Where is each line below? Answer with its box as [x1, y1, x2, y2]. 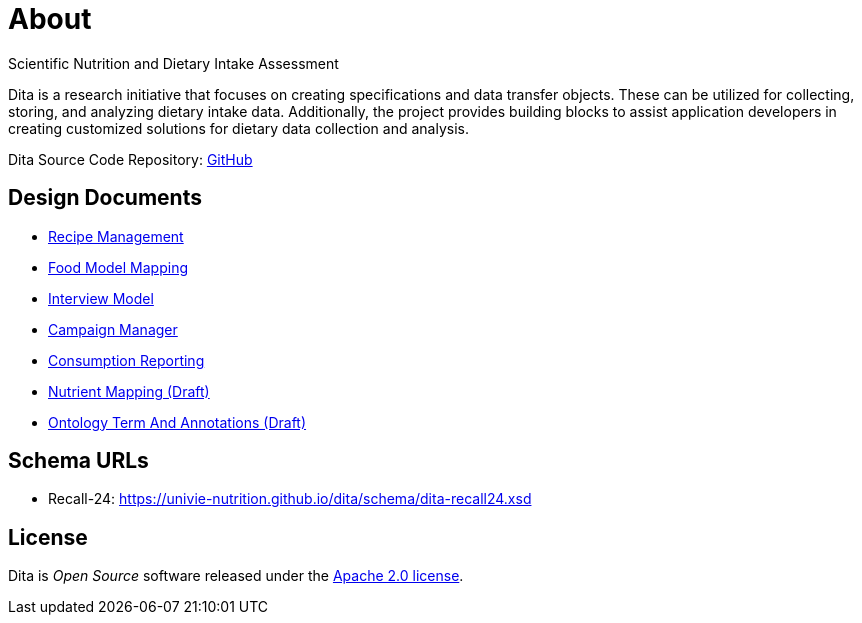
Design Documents [8, 185, 202, 211]
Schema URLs [8, 448, 149, 474]
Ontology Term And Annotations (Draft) [48, 413, 307, 431]
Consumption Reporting [48, 351, 205, 369]
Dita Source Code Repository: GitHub [8, 150, 253, 168]
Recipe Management [48, 227, 184, 245]
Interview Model [48, 289, 154, 307]
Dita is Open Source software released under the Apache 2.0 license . [8, 567, 464, 585]
